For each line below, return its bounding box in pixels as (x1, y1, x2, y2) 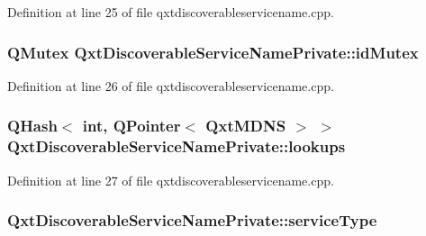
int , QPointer (82, 114, 181, 137)
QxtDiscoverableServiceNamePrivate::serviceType (7, 209, 377, 231)
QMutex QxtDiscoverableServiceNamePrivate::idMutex (7, 41, 419, 63)
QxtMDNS (205, 114, 286, 137)
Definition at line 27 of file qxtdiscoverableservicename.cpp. (7, 170, 334, 189)
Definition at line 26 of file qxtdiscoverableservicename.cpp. (7, 76, 334, 95)
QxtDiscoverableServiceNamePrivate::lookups (7, 135, 346, 158)
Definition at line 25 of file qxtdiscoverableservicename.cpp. (7, 3, 334, 21)
